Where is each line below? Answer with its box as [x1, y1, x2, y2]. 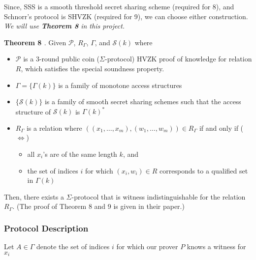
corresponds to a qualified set [159, 165, 248, 175]
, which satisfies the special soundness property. [21, 63, 164, 73]
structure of [15, 106, 51, 116]
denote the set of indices [36, 241, 110, 252]
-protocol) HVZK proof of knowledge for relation [104, 54, 252, 64]
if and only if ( [199, 122, 244, 133]
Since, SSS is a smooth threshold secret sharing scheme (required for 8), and [4, 1, 234, 11]
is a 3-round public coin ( [23, 54, 100, 64]
